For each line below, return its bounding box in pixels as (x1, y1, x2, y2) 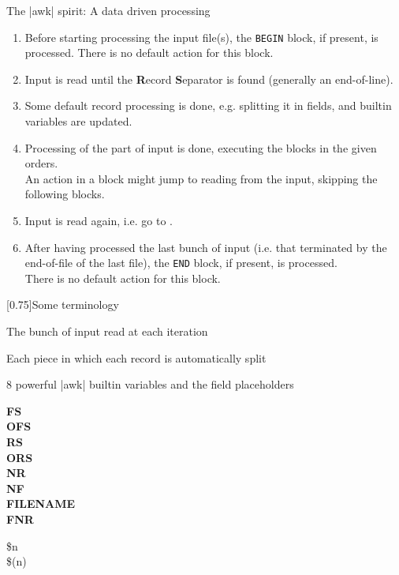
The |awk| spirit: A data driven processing (6, 2, 211, 18)
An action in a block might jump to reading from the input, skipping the (24, 170, 378, 186)
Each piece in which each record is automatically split (6, 349, 267, 366)
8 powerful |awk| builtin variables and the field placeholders (6, 376, 294, 393)
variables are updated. (24, 113, 132, 130)
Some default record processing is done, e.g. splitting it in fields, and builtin (24, 97, 392, 114)
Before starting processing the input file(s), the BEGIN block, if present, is (24, 28, 378, 45)
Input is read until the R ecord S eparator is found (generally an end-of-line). (24, 70, 393, 87)
